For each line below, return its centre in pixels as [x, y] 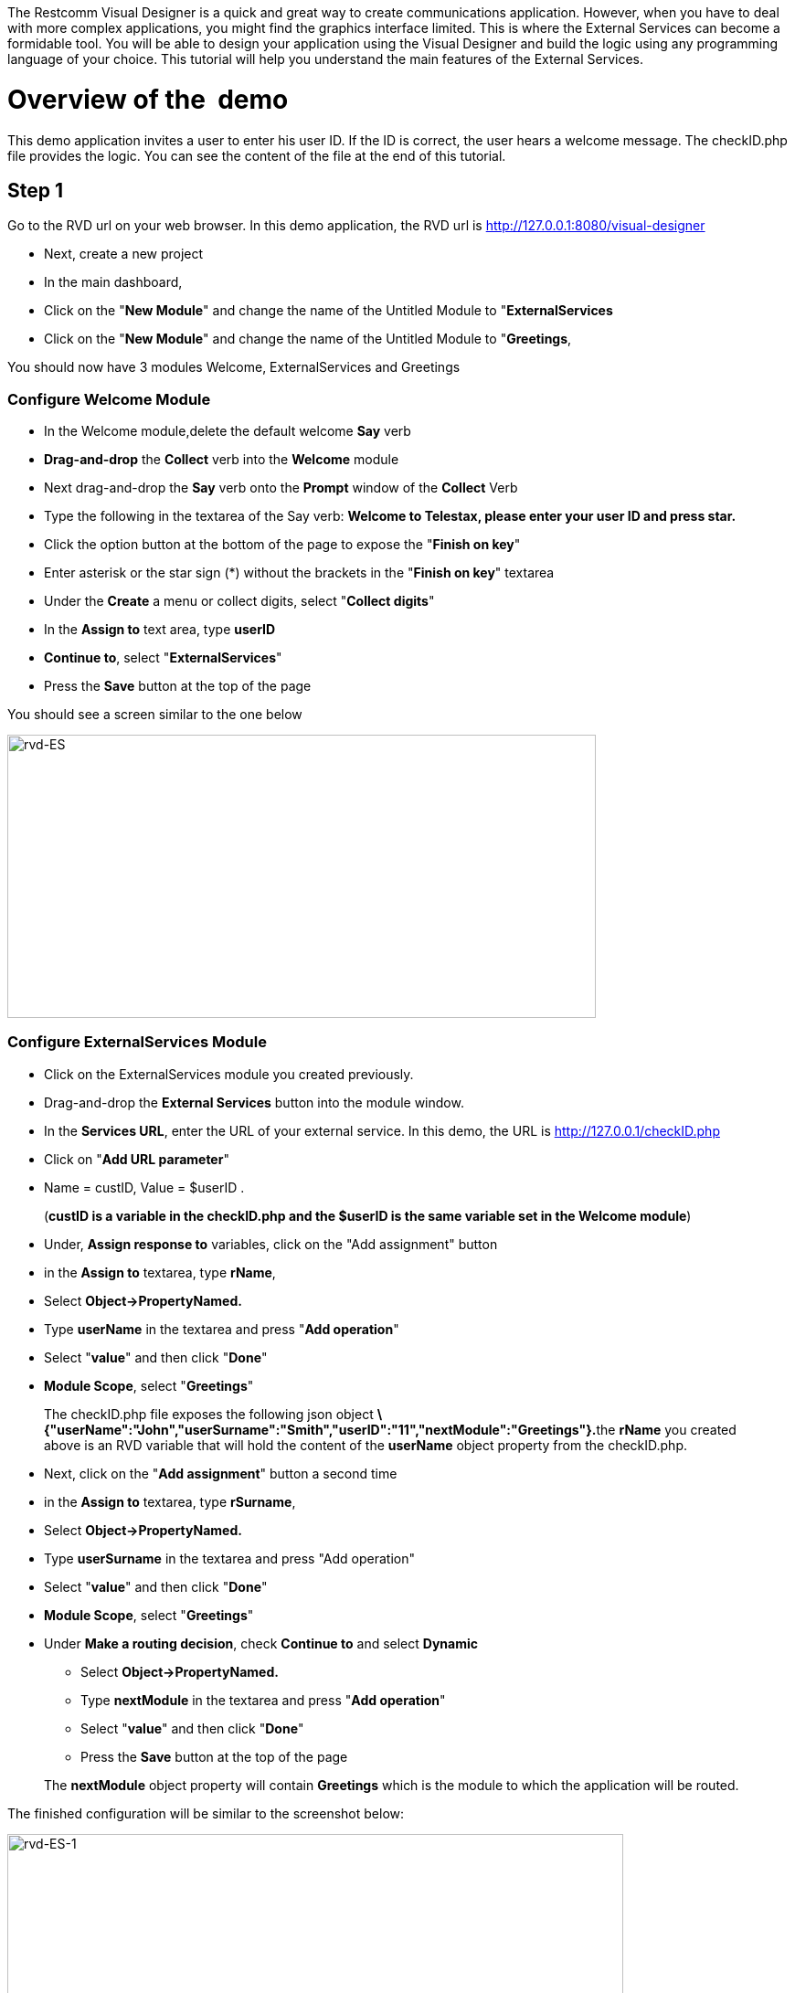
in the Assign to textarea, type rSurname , [170, 1501]
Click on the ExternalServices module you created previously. [229, 1074]
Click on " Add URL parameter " [137, 1159]
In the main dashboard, [113, 282]
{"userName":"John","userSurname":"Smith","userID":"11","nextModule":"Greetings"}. [320, 1429]
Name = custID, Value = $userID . [144, 1187]
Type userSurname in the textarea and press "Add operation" [230, 1558]
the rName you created [666, 1429]
